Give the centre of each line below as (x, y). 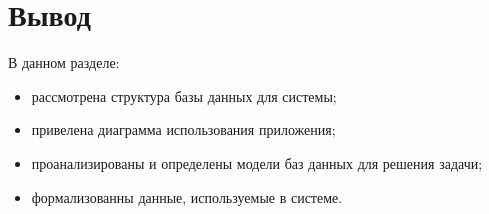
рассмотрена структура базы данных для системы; (184, 95)
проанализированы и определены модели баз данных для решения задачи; (257, 162)
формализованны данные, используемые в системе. (187, 196)
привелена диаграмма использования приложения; (183, 129)
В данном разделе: (64, 62)
